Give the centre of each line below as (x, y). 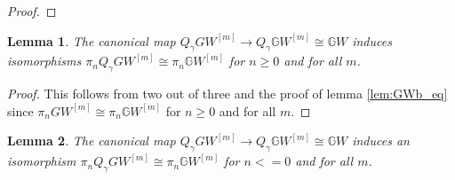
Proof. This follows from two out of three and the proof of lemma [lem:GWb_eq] (227, 94)
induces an (381, 141)
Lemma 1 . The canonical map (92, 40)
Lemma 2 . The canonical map (92, 141)
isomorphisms (44, 61)
